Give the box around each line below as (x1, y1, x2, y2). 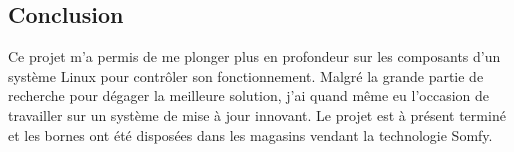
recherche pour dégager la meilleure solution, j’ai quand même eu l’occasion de (8, 85, 489, 106)
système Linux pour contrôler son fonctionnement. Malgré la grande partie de (8, 65, 484, 86)
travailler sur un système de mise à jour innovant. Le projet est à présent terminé (8, 104, 506, 125)
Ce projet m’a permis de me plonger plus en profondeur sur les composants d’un (8, 46, 501, 67)
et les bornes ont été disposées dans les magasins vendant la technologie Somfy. (8, 124, 493, 145)
